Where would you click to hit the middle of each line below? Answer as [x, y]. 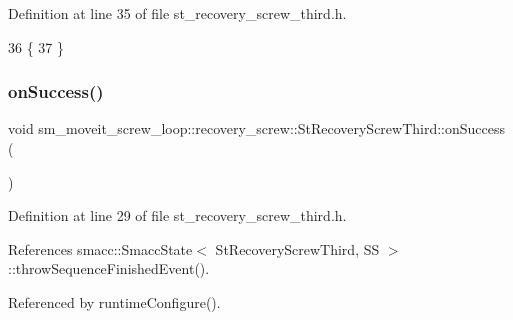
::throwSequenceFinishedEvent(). [109, 268]
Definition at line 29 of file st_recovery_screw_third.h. [177, 215]
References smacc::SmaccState [100, 248]
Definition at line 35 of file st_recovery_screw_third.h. [177, 13]
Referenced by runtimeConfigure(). [114, 301]
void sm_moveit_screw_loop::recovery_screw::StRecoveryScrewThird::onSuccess [257, 128]
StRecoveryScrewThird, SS [297, 248]
